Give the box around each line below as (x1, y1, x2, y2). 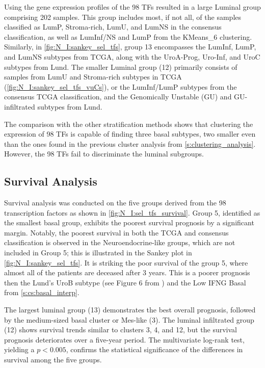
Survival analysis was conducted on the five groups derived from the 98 (4, 197, 226, 208)
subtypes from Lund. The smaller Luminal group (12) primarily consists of (4, 61, 237, 72)
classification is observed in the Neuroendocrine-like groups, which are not (4, 237, 235, 248)
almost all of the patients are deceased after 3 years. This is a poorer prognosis (4, 267, 250, 278)
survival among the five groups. (4, 354, 102, 365)
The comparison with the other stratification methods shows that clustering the (4, 118, 253, 129)
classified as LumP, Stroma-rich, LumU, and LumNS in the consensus (4, 21, 222, 32)
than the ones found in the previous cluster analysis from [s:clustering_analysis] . (4, 138, 256, 149)
